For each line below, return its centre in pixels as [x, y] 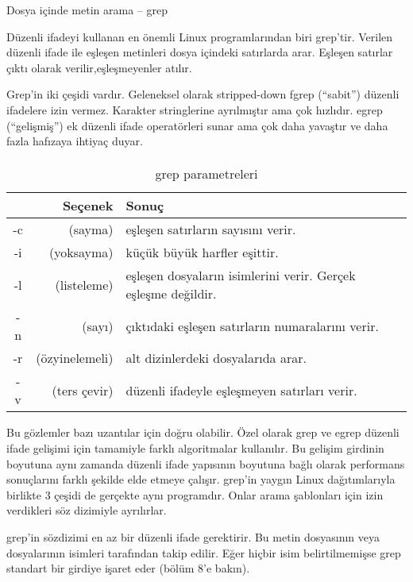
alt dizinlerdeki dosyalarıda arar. [216, 358]
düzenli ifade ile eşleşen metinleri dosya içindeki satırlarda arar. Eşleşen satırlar [200, 52]
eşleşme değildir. [171, 294]
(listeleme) [84, 284]
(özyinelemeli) [75, 358]
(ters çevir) [83, 390]
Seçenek [88, 206]
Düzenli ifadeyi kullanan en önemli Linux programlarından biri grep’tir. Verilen [200, 36]
